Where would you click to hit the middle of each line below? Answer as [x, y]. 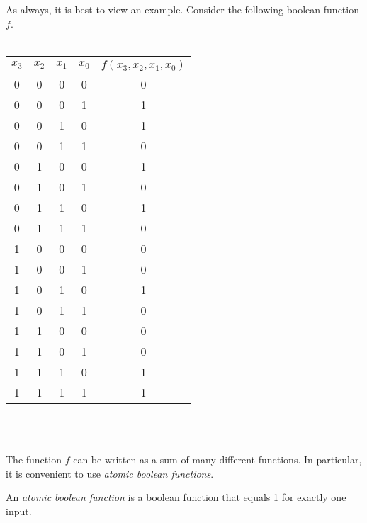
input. [19, 511]
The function [34, 459]
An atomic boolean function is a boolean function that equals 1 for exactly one [176, 497]
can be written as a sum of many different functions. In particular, [218, 459]
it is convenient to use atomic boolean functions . [110, 473]
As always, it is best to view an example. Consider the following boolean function [182, 9]
